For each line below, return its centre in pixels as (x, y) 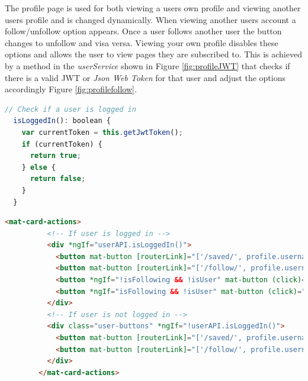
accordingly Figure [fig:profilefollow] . (71, 89)
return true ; (55, 156)
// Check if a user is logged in (70, 109)
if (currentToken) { (62, 144)
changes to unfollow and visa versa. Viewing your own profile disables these (142, 42)
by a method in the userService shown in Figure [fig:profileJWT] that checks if (147, 65)
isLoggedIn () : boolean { (62, 121)
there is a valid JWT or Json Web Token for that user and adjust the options (145, 77)
